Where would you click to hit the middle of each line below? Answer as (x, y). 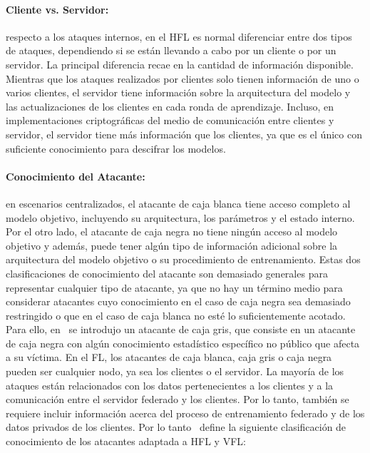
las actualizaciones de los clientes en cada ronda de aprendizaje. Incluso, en (170, 106)
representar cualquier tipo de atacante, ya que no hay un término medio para (174, 287)
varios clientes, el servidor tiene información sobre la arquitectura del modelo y (178, 92)
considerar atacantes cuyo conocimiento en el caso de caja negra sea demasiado (178, 301)
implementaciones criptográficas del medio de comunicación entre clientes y (170, 120)
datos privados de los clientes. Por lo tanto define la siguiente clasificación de (176, 427)
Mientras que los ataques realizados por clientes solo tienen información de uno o (183, 78)
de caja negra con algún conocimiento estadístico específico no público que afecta (183, 343)
